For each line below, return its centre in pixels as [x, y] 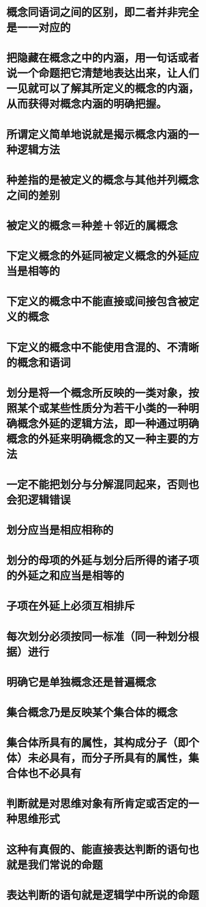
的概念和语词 [39, 363]
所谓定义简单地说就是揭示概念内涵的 [97, 135]
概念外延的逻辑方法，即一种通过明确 [109, 424]
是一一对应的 [39, 28]
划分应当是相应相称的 [60, 530]
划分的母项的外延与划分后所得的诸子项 [103, 561]
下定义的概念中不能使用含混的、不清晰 [103, 347]
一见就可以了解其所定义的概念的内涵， [103, 89]
